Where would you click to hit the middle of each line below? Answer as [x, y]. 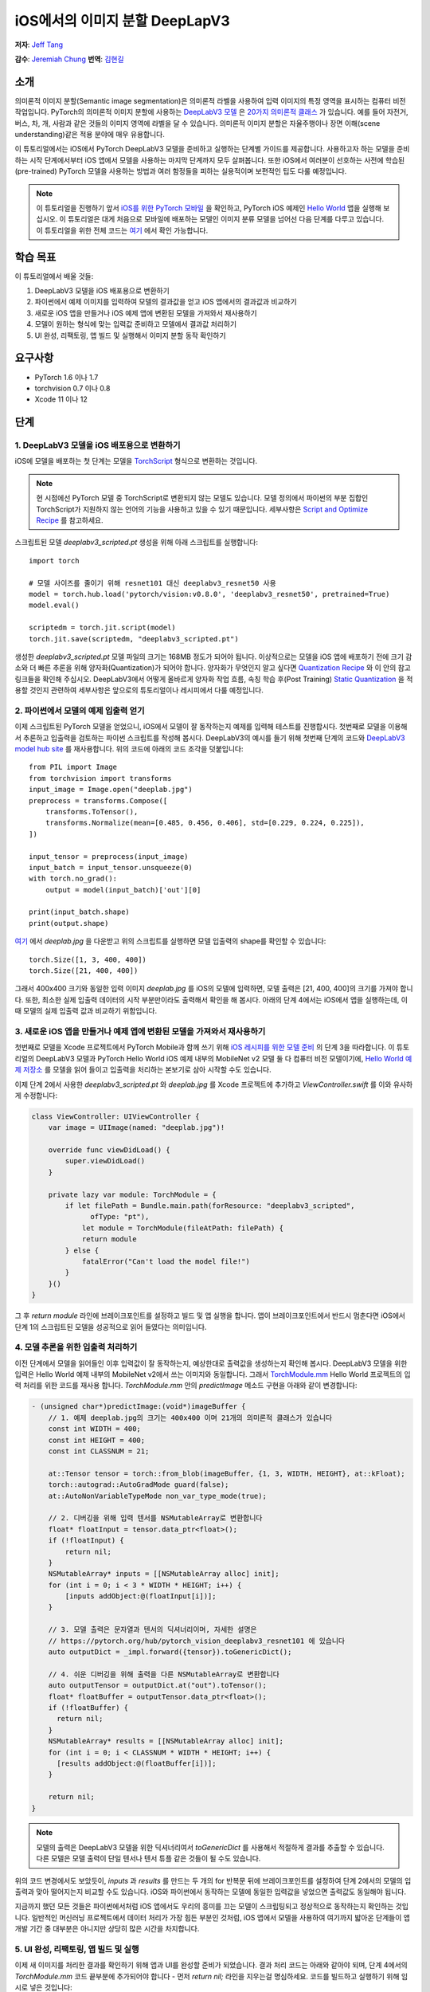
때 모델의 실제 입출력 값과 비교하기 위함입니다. [86, 1011]
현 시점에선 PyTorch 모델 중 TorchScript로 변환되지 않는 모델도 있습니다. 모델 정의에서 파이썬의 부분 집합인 [202, 498]
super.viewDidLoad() [105, 1161]
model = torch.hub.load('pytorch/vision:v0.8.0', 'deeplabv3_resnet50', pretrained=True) [209, 594]
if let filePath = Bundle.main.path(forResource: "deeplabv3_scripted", [210, 1206]
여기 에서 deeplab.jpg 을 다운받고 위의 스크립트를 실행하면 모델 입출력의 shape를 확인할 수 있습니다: [170, 941]
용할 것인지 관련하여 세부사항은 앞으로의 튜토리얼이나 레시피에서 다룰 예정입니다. [139, 690]
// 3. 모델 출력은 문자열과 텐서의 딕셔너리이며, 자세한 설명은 [153, 1630]
